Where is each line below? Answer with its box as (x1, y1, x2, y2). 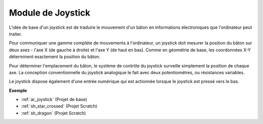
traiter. (9, 31, 22, 37)
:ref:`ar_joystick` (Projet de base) (21, 97, 88, 103)
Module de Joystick (9, 7, 91, 18)
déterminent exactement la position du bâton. (9, 54, 100, 60)
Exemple (9, 87, 27, 93)
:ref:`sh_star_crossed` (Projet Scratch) (21, 103, 97, 109)
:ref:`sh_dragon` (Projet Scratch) (21, 110, 86, 116)
